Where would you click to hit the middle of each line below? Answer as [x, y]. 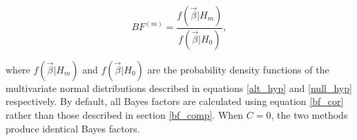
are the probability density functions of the [238, 69]
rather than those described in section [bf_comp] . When [125, 115]
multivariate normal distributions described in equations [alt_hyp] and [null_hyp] [179, 87]
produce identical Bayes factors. [73, 128]
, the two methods [309, 115]
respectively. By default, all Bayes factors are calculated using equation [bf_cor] [175, 101]
